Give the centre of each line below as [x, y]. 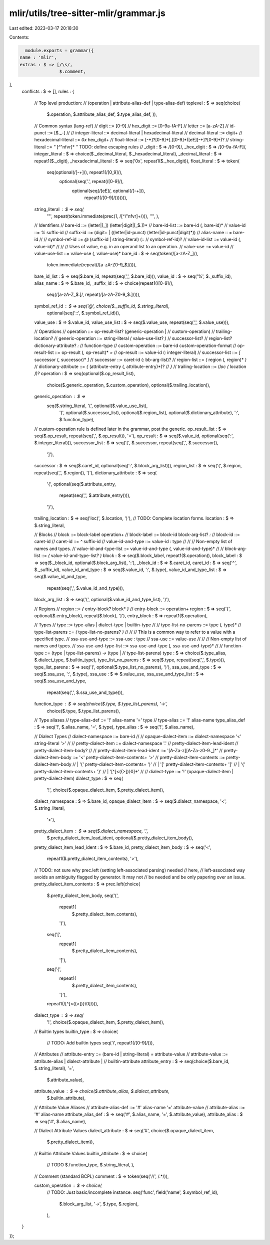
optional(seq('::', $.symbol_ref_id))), [83, 313]
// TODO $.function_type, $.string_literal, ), [90, 1165]
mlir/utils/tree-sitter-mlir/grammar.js [87, 13]
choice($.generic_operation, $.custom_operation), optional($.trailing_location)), [128, 385]
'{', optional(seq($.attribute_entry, [81, 484]
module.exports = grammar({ [59, 50]
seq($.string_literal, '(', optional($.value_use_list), [97, 406]
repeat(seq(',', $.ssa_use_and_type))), [85, 692]
